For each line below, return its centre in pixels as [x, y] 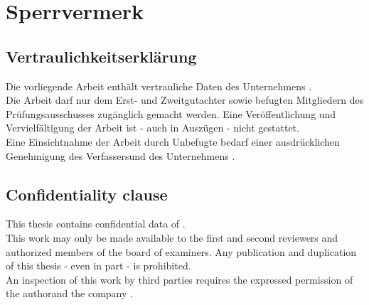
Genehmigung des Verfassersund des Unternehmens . [121, 155]
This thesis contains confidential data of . [96, 224]
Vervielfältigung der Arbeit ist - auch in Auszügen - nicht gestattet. [153, 128]
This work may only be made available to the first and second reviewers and [172, 237]
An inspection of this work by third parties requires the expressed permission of [180, 279]
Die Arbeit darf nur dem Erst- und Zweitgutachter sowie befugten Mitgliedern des [185, 100]
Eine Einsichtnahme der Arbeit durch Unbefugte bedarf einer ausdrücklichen [173, 141]
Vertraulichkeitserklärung [101, 56]
